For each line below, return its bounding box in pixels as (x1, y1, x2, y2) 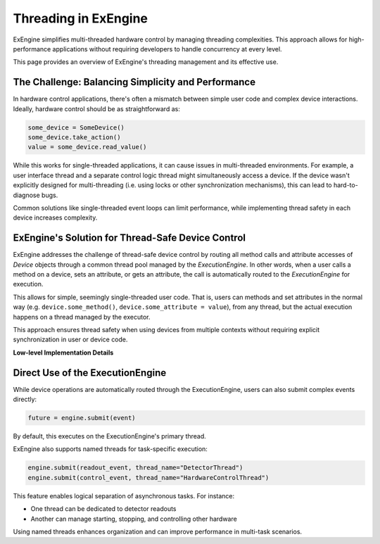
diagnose (13, 191, 40, 199)
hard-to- (333, 181, 358, 189)
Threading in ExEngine (13, 11, 148, 26)
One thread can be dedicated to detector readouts (30, 505, 177, 513)
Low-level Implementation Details (13, 348, 114, 357)
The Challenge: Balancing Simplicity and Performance (13, 76, 256, 88)
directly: (13, 395, 37, 404)
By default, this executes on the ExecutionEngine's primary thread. (13, 432, 207, 441)
